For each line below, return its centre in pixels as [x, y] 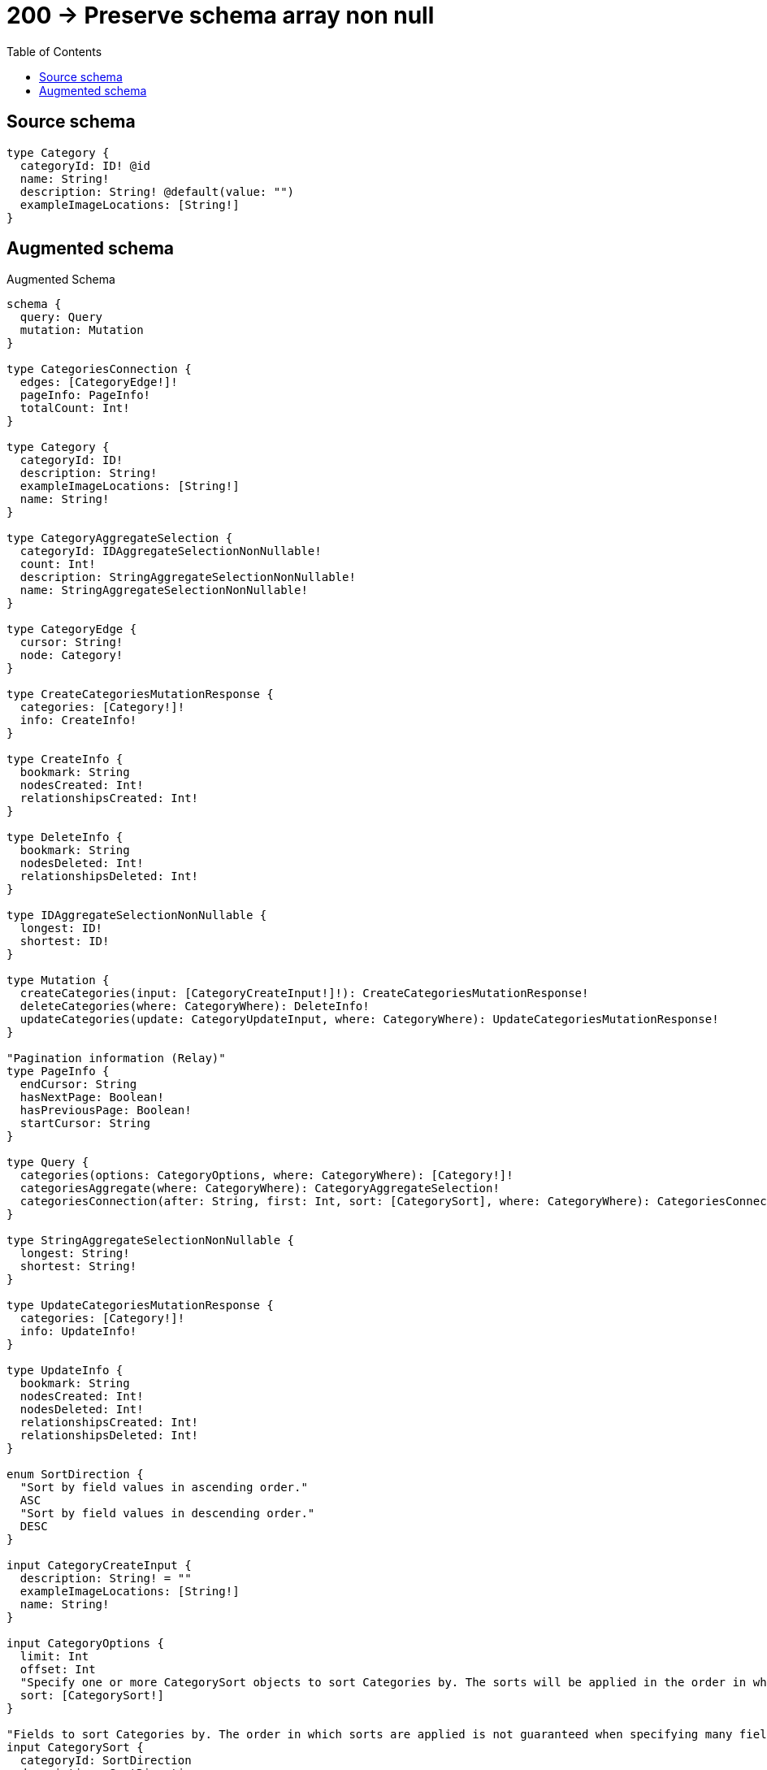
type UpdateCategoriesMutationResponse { [140, 1306]
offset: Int [58, 1670]
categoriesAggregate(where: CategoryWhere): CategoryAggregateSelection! [260, 1189]
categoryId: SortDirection [106, 1761]
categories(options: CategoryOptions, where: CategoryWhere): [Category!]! [266, 1176]
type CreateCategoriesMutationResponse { [140, 694]
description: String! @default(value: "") [157, 191]
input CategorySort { [75, 1748]
